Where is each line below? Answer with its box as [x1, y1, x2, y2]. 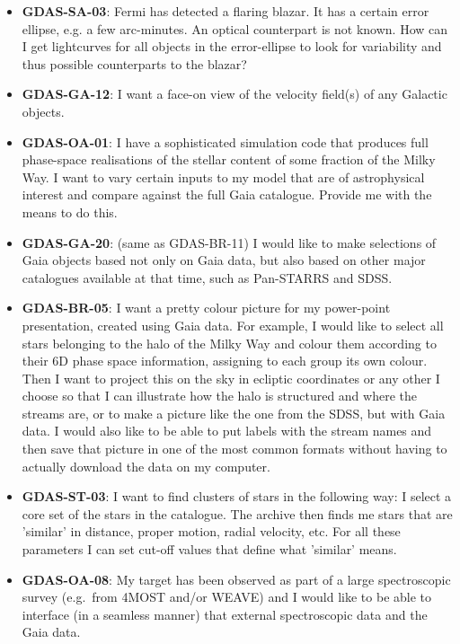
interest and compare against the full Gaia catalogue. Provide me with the [22, 185, 432, 204]
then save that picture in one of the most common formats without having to [22, 439, 447, 458]
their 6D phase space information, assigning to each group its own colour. [22, 351, 428, 370]
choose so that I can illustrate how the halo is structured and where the [22, 386, 417, 405]
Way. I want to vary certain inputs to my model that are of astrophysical [22, 167, 425, 186]
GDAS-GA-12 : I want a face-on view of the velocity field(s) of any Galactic [22, 84, 447, 103]
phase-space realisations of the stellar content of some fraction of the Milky [22, 150, 436, 169]
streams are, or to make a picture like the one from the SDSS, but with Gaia [22, 403, 446, 422]
